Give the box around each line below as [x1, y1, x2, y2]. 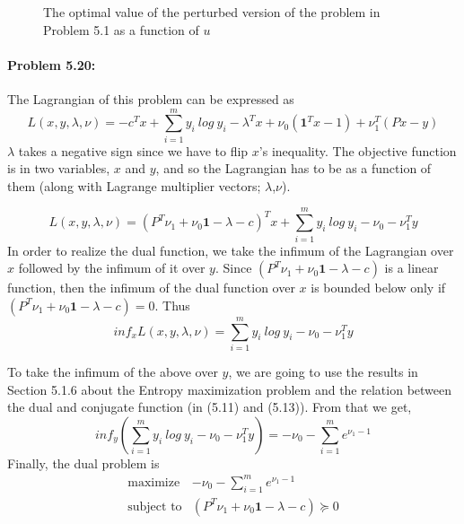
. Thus [154, 295, 190, 314]
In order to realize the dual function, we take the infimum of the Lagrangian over [7, 240, 454, 259]
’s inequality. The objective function [258, 141, 457, 160]
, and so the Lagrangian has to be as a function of [155, 159, 432, 178]
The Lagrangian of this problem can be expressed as [7, 89, 294, 108]
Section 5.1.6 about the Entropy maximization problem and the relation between [7, 380, 452, 398]
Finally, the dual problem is [7, 453, 160, 472]
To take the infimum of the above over [7, 362, 218, 380]
